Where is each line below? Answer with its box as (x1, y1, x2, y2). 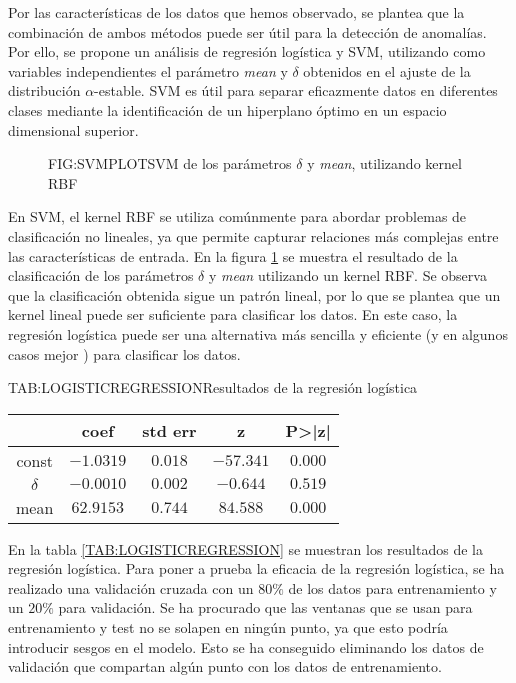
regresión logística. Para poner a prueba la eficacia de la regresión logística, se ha (8, 558, 505, 579)
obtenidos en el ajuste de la (303, 60, 471, 81)
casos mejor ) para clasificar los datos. (8, 343, 241, 364)
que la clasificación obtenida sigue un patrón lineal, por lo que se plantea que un (8, 284, 501, 305)
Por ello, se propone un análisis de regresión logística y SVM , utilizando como (8, 41, 486, 62)
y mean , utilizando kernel (307, 153, 462, 174)
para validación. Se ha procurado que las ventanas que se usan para (58, 597, 473, 618)
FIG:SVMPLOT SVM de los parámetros (48, 153, 292, 174)
